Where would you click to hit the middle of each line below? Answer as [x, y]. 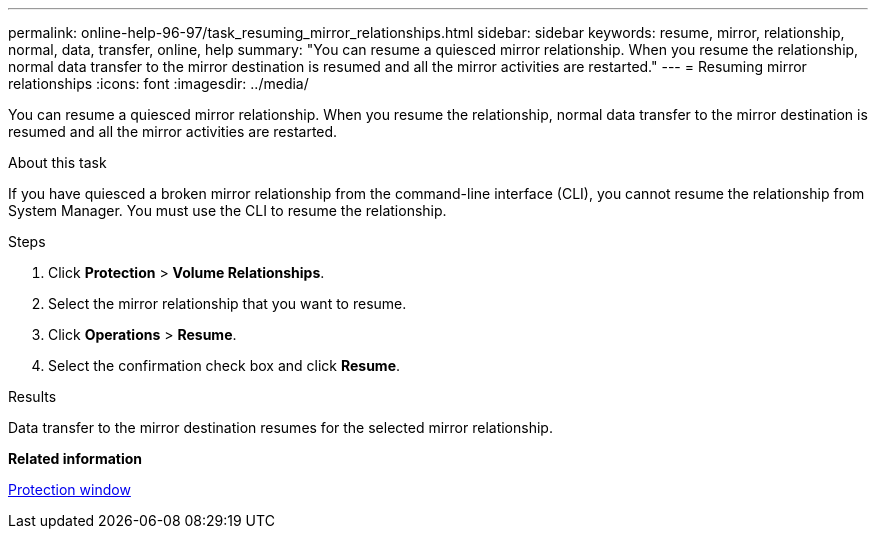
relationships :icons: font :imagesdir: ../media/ [158, 83]
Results [32, 396]
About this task [57, 162]
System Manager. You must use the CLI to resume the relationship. [227, 210]
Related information [75, 458]
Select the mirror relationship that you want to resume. [227, 303]
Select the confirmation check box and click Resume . [224, 365]
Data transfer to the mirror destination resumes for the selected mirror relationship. [280, 427]
